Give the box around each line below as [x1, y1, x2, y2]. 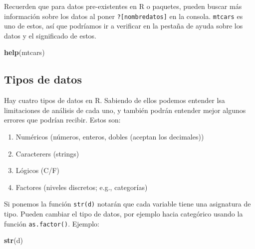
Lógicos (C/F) [15, 165, 59, 175]
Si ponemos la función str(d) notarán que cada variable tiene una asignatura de [4, 198, 251, 209]
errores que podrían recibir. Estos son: [4, 114, 121, 125]
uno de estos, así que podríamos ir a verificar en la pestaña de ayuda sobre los [4, 20, 243, 31]
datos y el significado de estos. [4, 30, 97, 40]
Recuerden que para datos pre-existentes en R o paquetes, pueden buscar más [4, 1, 242, 11]
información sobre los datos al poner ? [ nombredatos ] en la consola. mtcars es [4, 10, 243, 21]
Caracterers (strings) [15, 148, 79, 158]
